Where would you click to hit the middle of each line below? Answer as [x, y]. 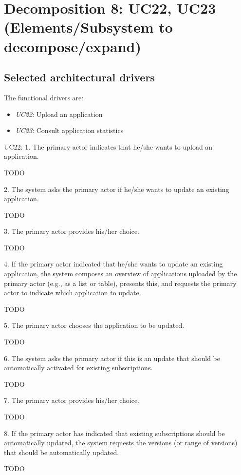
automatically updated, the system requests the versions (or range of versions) [121, 443]
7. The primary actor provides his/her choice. [72, 400]
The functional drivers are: [44, 97]
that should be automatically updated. [62, 452]
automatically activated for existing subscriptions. [78, 368]
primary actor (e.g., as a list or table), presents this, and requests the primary [120, 283]
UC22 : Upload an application [59, 114]
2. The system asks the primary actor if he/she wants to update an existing [117, 189]
